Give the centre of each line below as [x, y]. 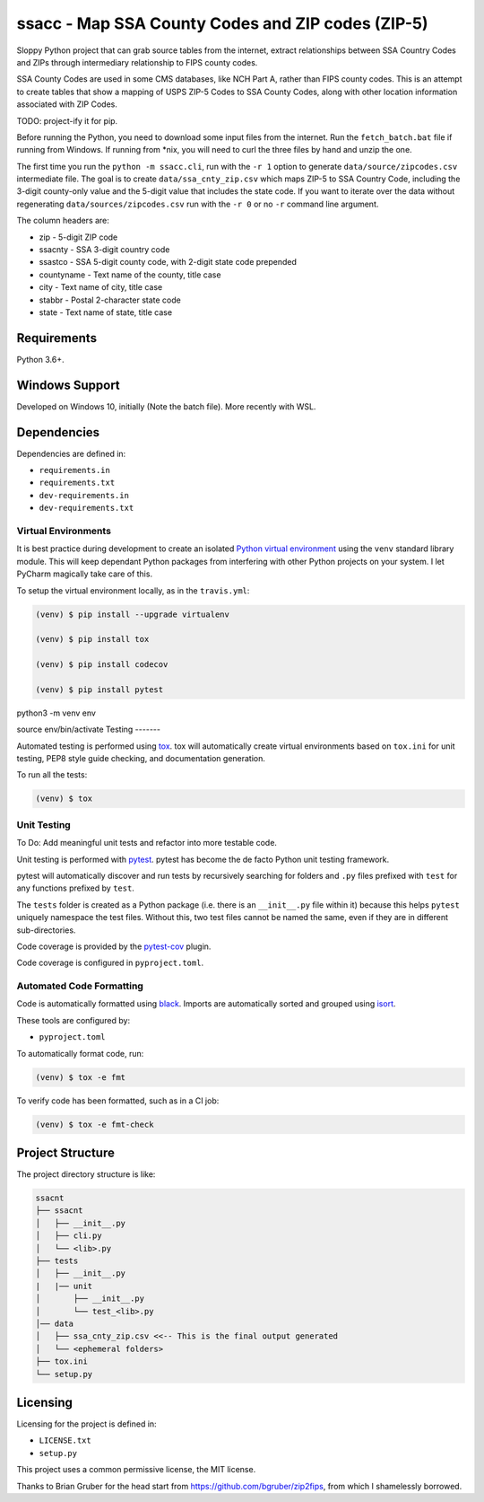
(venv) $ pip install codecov [102, 665]
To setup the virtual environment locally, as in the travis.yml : [133, 590]
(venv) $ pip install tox [92, 639]
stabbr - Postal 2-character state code [110, 300]
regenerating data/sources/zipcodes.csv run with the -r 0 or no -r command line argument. [198, 204]
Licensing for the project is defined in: [86, 1424]
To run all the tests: [52, 775]
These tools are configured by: [73, 1020]
